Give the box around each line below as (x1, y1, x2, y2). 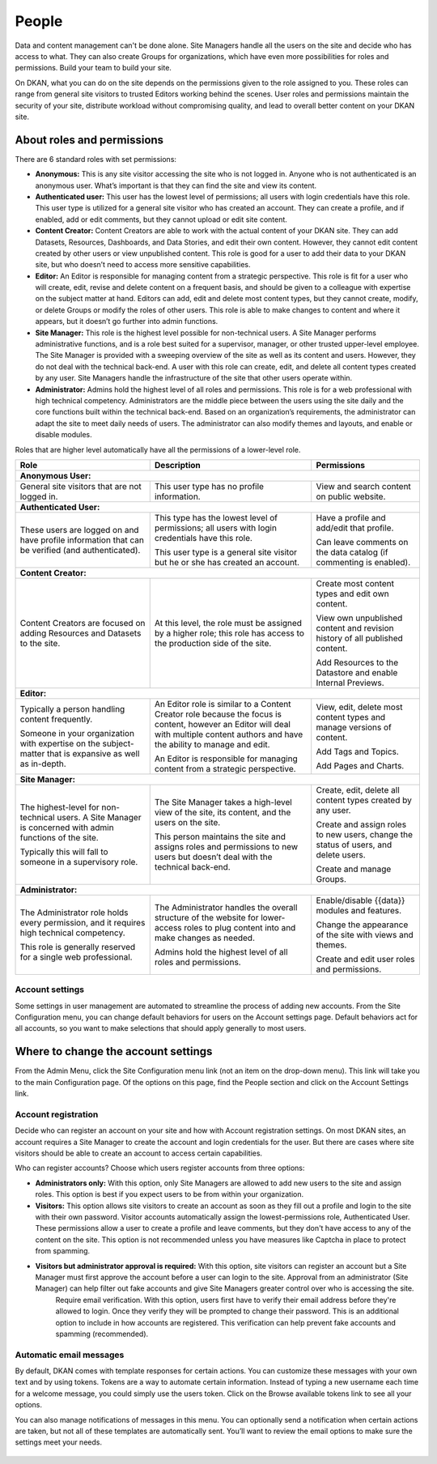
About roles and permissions (15, 133, 164, 147)
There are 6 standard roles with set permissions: (15, 154, 177, 164)
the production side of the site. (154, 637, 272, 649)
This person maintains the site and (154, 831, 286, 842)
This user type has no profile (154, 480, 265, 492)
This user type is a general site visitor (154, 547, 298, 558)
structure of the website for (154, 912, 259, 923)
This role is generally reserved (19, 941, 136, 952)
